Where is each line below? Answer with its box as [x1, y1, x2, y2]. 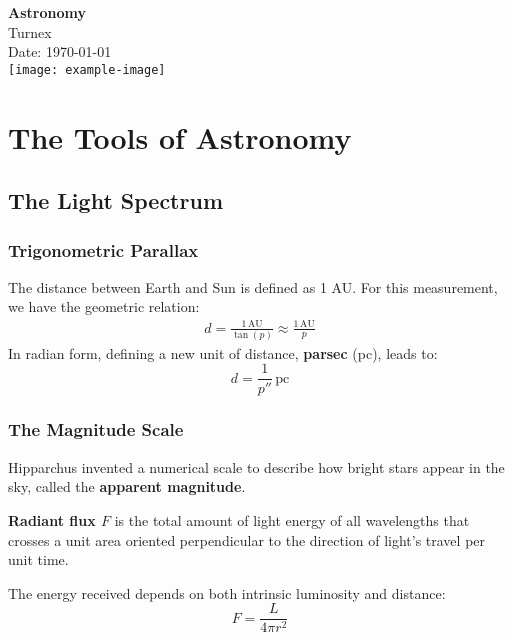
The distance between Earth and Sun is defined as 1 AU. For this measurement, [8, 276, 498, 297]
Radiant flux [8, 509, 96, 530]
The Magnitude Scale [8, 417, 184, 442]
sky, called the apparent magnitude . [8, 476, 246, 497]
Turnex [8, 21, 52, 42]
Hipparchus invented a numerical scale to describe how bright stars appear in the [8, 456, 505, 477]
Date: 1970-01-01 [8, 41, 112, 62]
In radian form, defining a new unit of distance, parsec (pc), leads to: [8, 342, 438, 363]
